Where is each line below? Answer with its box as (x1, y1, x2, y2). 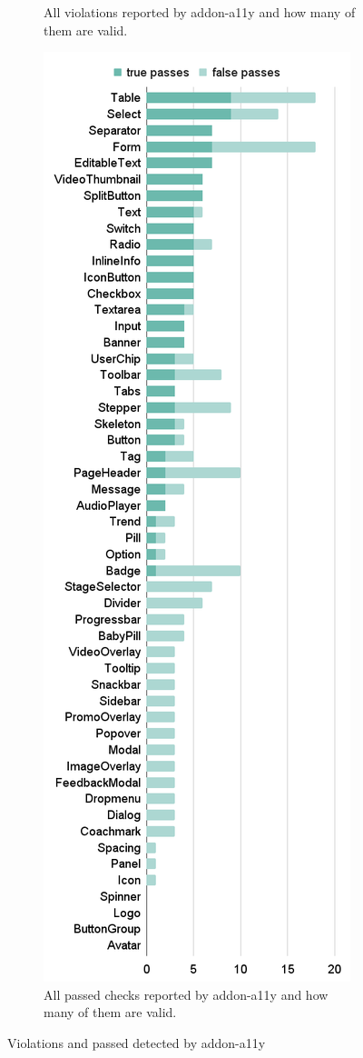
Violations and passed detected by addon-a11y (7, 1033, 266, 1052)
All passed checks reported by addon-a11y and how (44, 984, 329, 1003)
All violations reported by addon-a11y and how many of (44, 3, 356, 21)
